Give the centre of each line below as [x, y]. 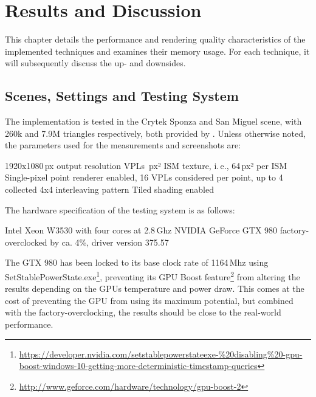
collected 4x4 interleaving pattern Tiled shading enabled [109, 189]
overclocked [26, 242]
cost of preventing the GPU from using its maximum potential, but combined [149, 300]
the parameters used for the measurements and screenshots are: [123, 145]
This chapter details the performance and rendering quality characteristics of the [155, 39]
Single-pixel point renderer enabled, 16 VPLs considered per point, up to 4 [144, 177]
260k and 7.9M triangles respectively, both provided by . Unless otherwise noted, [155, 133]
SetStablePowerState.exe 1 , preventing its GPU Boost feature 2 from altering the [153, 276]
